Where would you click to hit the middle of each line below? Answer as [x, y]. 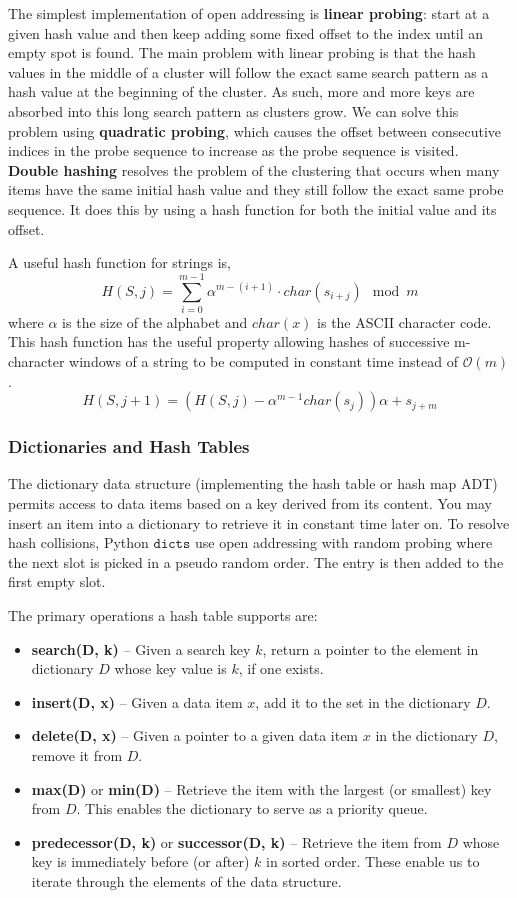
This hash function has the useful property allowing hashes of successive [229, 341]
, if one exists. [281, 668]
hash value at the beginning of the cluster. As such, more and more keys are [241, 91]
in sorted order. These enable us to [373, 861]
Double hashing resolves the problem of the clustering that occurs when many [254, 169]
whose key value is [170, 668]
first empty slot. [57, 581]
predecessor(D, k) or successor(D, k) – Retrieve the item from [236, 841]
